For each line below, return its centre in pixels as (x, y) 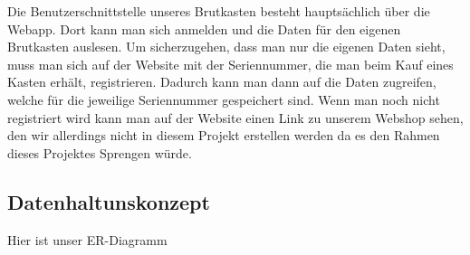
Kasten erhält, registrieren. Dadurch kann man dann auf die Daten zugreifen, (222, 82)
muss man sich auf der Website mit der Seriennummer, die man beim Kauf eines (230, 64)
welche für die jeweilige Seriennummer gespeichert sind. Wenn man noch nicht (224, 99)
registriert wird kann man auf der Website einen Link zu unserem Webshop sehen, (235, 117)
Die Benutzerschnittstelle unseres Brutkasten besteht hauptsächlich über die (219, 11)
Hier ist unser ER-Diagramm (87, 239)
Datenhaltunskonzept (109, 201)
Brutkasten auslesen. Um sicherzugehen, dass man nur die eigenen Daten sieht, (226, 47)
